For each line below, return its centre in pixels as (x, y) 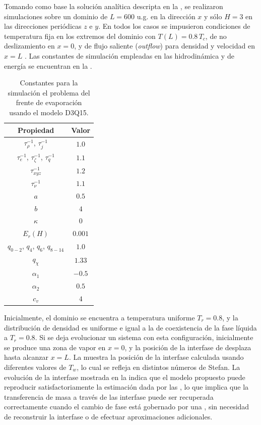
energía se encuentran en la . (48, 65)
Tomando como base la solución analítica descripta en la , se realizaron (114, 6)
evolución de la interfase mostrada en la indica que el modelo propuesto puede (125, 377)
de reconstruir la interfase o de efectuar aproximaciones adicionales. (108, 416)
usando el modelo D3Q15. (49, 112)
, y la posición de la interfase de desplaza (188, 347)
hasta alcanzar (26, 357)
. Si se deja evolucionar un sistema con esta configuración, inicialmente (144, 337)
